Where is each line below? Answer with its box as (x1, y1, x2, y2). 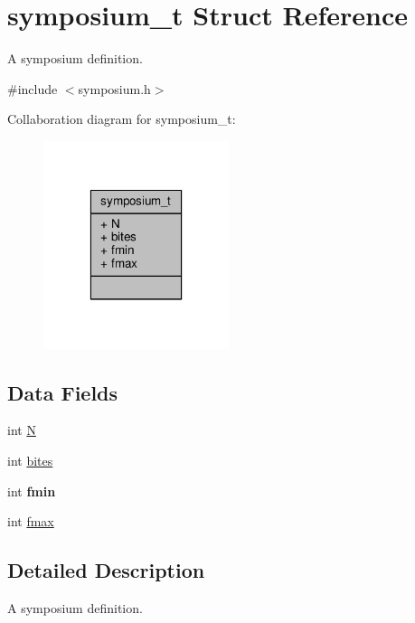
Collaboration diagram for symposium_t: (7, 109, 236, 128)
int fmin (7, 481, 56, 500)
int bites (7, 450, 53, 469)
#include (7, 79, 58, 98)
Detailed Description (7, 556, 205, 584)
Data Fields (7, 378, 118, 406)
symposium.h (78, 79, 151, 98)
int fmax (7, 512, 54, 531)
